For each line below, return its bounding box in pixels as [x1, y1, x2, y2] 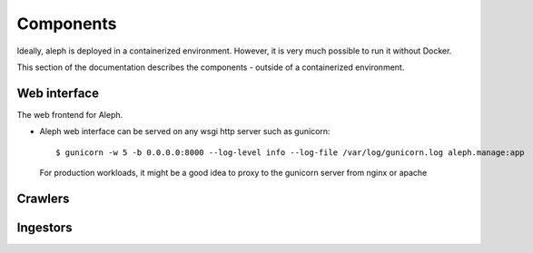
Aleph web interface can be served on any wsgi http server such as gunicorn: [39, 126, 331, 137]
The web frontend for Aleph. [16, 109, 123, 120]
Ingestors [16, 219, 73, 235]
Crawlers [16, 190, 70, 206]
